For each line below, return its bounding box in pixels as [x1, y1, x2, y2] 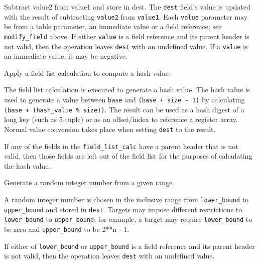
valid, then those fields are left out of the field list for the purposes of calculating [4, 151, 252, 161]
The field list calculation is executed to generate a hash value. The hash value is [4, 84, 250, 95]
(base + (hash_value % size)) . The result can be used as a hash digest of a [4, 104, 244, 114]
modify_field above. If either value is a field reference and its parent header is [4, 31, 249, 41]
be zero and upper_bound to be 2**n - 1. [4, 223, 129, 234]
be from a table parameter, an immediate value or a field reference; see [4, 21, 222, 32]
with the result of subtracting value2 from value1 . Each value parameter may [4, 11, 248, 22]
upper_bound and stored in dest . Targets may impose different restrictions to [4, 204, 242, 214]
